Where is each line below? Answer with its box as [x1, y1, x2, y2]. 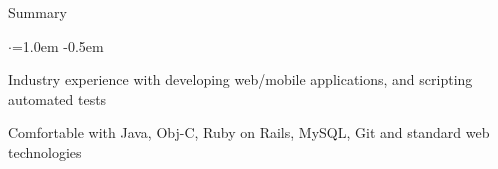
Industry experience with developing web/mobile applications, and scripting [8, 69, 473, 90]
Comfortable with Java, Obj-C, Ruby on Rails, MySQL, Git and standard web [8, 122, 490, 143]
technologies [8, 141, 82, 162]
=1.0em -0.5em [11, 35, 104, 56]
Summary [8, 2, 67, 22]
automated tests [8, 88, 107, 109]
